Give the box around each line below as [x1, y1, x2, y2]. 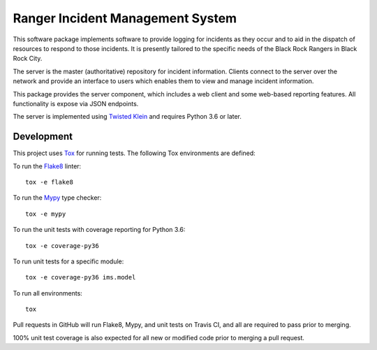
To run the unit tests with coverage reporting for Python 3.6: [13, 226, 186, 234]
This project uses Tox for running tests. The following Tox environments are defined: [13, 149, 256, 157]
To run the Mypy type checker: [13, 194, 102, 202]
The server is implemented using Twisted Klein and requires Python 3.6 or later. [13, 112, 242, 121]
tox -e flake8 [25, 178, 73, 186]
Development [13, 131, 73, 143]
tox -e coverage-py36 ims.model [25, 273, 136, 282]
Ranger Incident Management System [13, 10, 237, 26]
